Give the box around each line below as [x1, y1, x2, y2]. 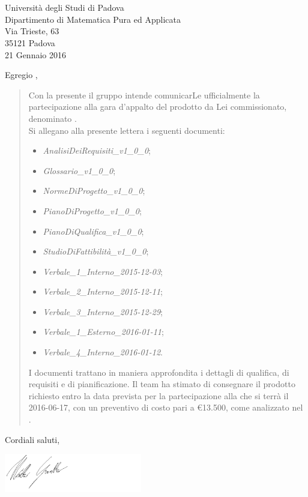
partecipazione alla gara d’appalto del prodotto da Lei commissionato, [28, 100, 287, 113]
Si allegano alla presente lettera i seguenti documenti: [28, 124, 225, 136]
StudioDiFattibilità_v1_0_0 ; [43, 245, 149, 258]
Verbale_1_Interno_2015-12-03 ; [43, 265, 163, 277]
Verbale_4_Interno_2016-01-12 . [43, 346, 163, 358]
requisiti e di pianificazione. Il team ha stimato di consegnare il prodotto [28, 378, 295, 390]
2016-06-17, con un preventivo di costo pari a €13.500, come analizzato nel [28, 401, 303, 414]
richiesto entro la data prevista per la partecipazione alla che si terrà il [28, 389, 289, 402]
